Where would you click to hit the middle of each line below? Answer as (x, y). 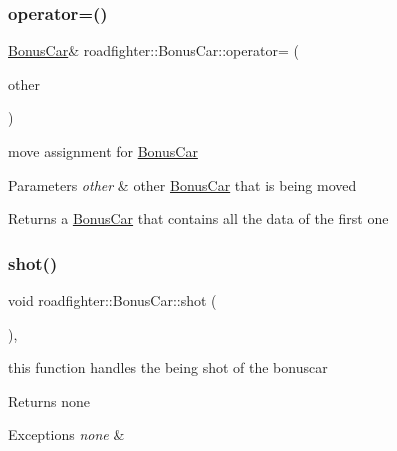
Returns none (49, 400)
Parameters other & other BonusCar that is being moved (182, 184)
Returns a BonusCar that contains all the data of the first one (198, 218)
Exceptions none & (66, 434)
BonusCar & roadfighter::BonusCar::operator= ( (153, 50)
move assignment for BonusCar (103, 151)
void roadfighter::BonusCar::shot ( (112, 300)
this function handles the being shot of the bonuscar (168, 367)
